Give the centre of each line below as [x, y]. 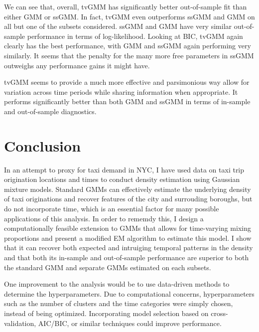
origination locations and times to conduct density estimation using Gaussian [122, 179]
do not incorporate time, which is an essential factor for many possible [112, 209]
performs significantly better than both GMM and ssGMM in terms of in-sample [127, 101]
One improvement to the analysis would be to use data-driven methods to [117, 284]
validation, [20, 323]
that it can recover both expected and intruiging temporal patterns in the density [129, 248]
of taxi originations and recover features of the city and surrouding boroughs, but [128, 199]
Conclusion [43, 145]
